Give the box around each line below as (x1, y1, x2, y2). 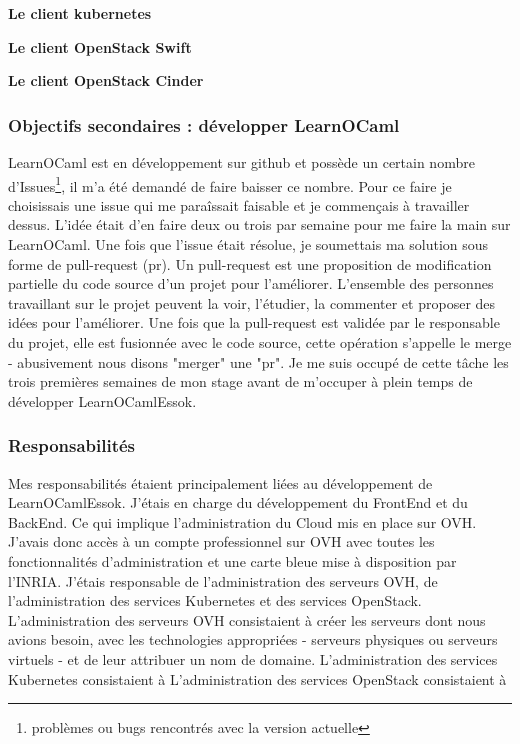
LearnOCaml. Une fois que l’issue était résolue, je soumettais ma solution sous (8, 234, 489, 255)
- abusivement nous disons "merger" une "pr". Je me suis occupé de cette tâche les (8, 351, 509, 372)
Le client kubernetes (8, 3, 152, 23)
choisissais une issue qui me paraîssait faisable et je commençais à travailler (8, 194, 470, 215)
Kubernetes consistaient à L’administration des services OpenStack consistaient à (8, 668, 507, 689)
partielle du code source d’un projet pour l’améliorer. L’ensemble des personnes (8, 273, 494, 294)
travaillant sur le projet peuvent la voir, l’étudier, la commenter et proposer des (8, 292, 496, 313)
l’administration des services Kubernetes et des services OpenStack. (8, 590, 422, 611)
